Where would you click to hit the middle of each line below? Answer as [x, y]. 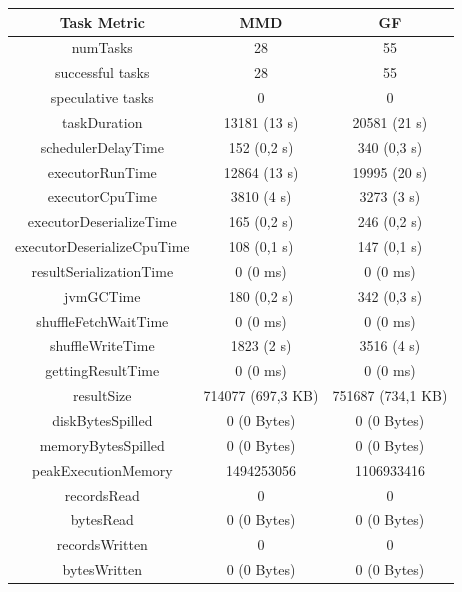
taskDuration [102, 121]
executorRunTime [102, 171]
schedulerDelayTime [102, 146]
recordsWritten [102, 544]
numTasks [102, 47]
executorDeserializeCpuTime [102, 246]
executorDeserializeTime [102, 221]
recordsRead [102, 494]
